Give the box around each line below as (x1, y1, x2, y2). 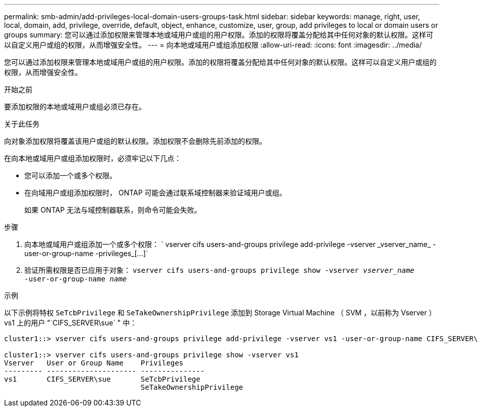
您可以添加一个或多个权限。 (24, 171, 116, 180)
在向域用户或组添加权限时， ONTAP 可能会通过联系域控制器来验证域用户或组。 (24, 188, 287, 197)
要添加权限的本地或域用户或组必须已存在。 (4, 102, 146, 111)
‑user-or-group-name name (24, 275, 127, 283)
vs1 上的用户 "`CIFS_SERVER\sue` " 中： (4, 318, 137, 327)
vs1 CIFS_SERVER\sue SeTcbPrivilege (4, 375, 201, 383)
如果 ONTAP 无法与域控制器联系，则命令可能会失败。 (24, 205, 202, 214)
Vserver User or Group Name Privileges (4, 359, 184, 367)
